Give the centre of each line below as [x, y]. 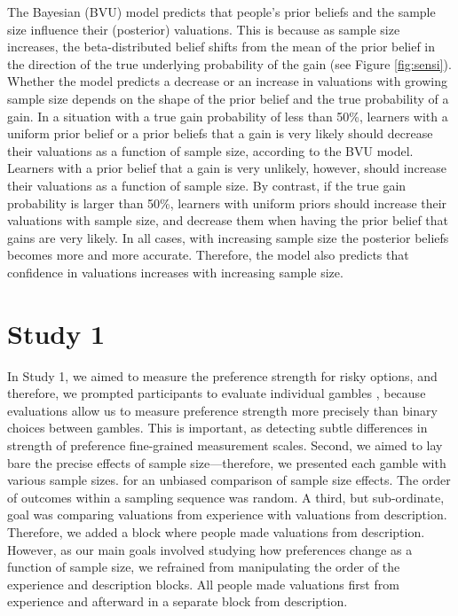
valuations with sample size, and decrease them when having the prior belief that [228, 220]
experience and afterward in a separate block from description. [178, 601]
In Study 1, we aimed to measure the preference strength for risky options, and [222, 375]
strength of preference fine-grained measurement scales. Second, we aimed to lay [225, 445]
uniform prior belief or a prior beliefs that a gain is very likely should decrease [220, 133]
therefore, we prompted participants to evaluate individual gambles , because [217, 393]
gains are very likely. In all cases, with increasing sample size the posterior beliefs [228, 237]
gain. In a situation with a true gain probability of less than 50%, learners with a [228, 116]
